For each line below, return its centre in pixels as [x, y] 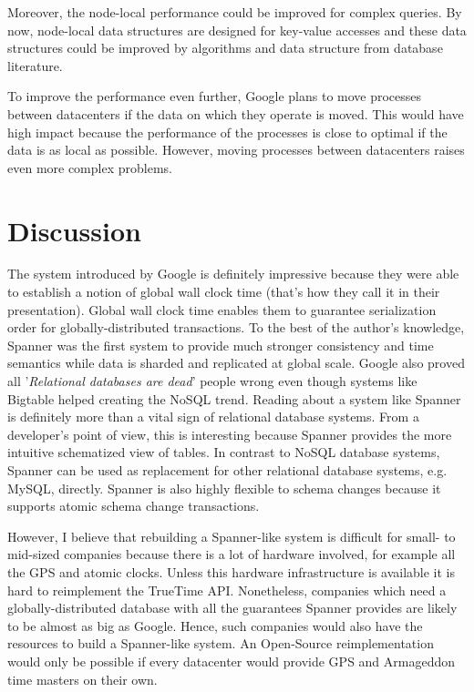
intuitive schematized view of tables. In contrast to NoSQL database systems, [224, 452]
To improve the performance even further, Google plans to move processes [215, 96]
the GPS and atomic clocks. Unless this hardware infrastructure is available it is [232, 571]
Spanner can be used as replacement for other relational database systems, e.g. [227, 470]
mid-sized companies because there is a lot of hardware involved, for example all [232, 554]
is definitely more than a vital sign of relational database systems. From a [213, 417]
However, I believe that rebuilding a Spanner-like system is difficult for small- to [232, 536]
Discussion [74, 230]
